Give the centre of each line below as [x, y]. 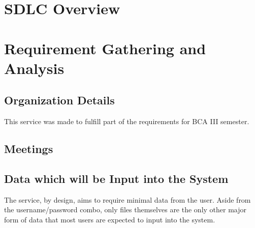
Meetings [29, 149]
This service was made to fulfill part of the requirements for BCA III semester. [127, 121]
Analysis [34, 68]
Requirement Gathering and [105, 48]
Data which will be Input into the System [116, 178]
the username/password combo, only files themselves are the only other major [125, 210]
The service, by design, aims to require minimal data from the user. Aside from [127, 199]
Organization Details [59, 100]
